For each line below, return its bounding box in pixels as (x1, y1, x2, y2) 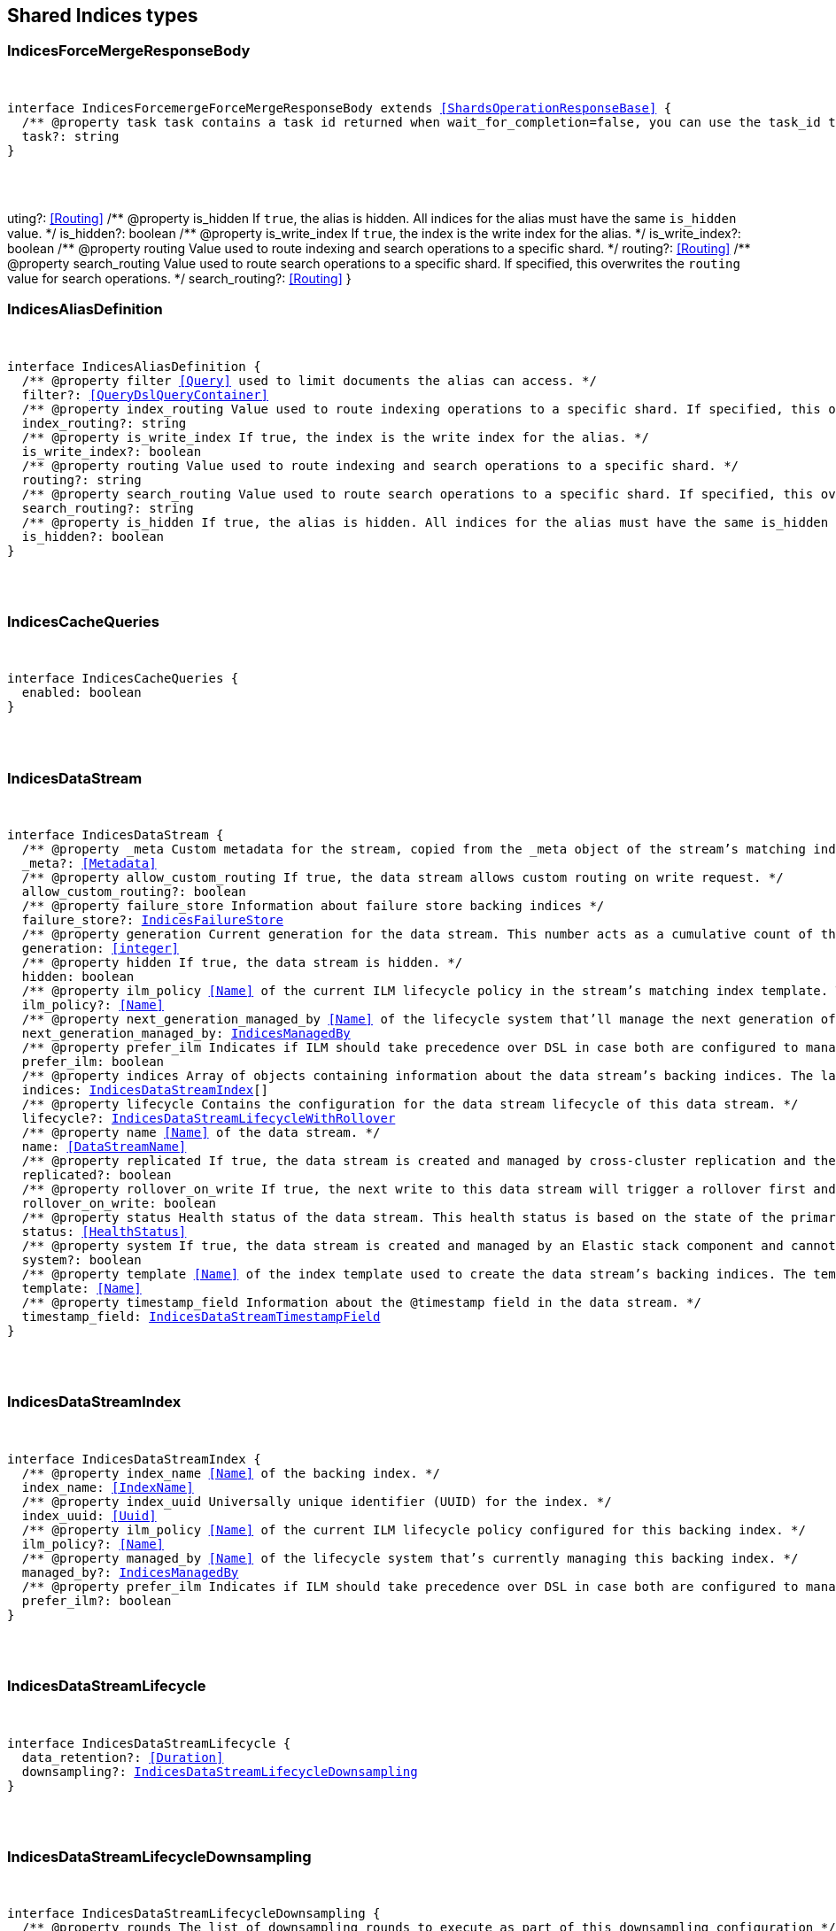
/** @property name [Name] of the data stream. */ (21, 1125, 381, 1140)
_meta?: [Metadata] (21, 856, 157, 871)
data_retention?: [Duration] (21, 1749, 224, 1765)
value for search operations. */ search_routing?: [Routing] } (7, 270, 352, 286)
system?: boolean (21, 1253, 142, 1268)
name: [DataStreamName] (21, 1139, 187, 1155)
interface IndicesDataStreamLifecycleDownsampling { (7, 1906, 381, 1921)
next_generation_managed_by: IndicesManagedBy (21, 1026, 351, 1041)
